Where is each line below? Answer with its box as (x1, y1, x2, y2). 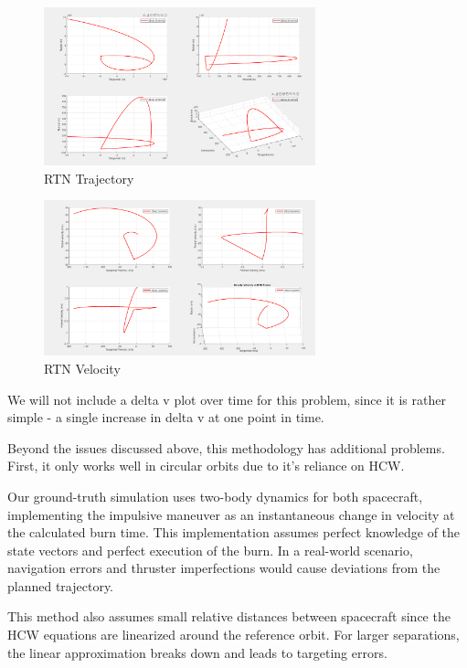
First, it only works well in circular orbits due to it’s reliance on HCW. (7, 456, 405, 475)
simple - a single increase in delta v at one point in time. (7, 408, 324, 427)
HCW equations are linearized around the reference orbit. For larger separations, (7, 625, 460, 644)
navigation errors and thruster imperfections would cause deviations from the (7, 558, 440, 578)
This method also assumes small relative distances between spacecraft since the (7, 607, 451, 626)
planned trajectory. (7, 576, 114, 595)
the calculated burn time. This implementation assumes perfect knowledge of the (7, 523, 461, 542)
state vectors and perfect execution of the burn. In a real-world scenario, (7, 540, 413, 559)
